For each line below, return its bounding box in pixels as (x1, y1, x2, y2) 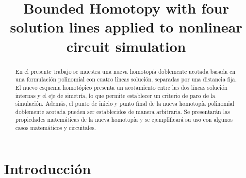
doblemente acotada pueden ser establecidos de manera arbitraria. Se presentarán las (15, 107, 230, 115)
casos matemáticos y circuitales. (15, 124, 96, 132)
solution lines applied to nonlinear (10, 17, 243, 37)
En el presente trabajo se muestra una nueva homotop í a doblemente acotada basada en (15, 67, 236, 75)
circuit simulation (66, 36, 186, 56)
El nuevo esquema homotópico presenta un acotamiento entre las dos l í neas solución (15, 83, 228, 91)
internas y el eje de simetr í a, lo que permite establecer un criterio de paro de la (15, 91, 215, 99)
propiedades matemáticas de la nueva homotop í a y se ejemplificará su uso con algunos (15, 115, 233, 124)
